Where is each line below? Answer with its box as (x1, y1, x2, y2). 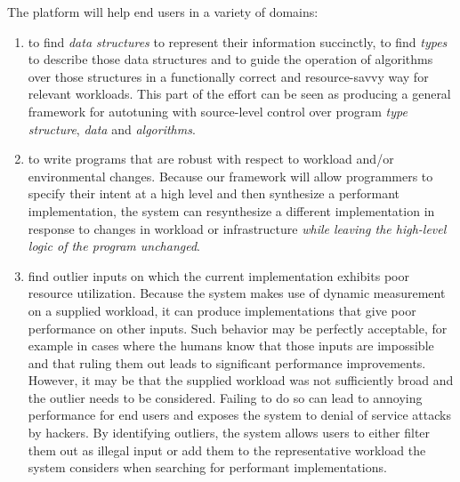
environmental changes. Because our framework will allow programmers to (28, 166, 433, 185)
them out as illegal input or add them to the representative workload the (28, 440, 426, 459)
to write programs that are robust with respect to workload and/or (28, 149, 394, 168)
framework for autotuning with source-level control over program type (28, 101, 408, 120)
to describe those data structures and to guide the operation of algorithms (28, 50, 433, 68)
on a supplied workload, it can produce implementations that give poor (28, 301, 416, 319)
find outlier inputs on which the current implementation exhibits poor (28, 266, 409, 285)
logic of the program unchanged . (28, 237, 200, 255)
